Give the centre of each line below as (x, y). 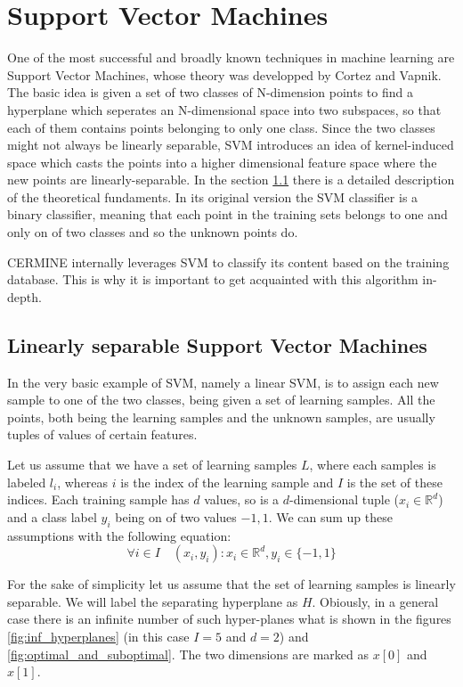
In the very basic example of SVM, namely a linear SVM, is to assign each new (223, 382)
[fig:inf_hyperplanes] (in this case (98, 636)
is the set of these (394, 482)
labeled (27, 482)
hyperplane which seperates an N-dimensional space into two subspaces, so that (224, 109)
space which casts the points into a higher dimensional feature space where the (222, 162)
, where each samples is (373, 465)
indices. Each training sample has (98, 499)
